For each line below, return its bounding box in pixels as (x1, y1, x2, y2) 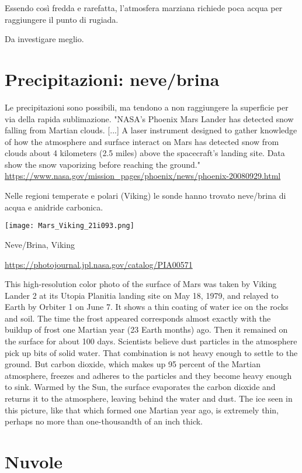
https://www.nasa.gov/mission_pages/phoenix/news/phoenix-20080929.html (5, 170, 281, 182)
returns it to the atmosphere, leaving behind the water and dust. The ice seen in (5, 392, 293, 405)
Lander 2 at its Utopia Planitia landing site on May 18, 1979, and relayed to (5, 289, 279, 301)
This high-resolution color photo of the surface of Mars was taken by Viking (5, 278, 277, 290)
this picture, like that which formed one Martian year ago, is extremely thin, (5, 403, 279, 416)
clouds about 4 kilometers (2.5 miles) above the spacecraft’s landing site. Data (5, 147, 285, 159)
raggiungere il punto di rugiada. (5, 13, 119, 25)
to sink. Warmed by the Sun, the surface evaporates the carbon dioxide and (5, 381, 276, 393)
